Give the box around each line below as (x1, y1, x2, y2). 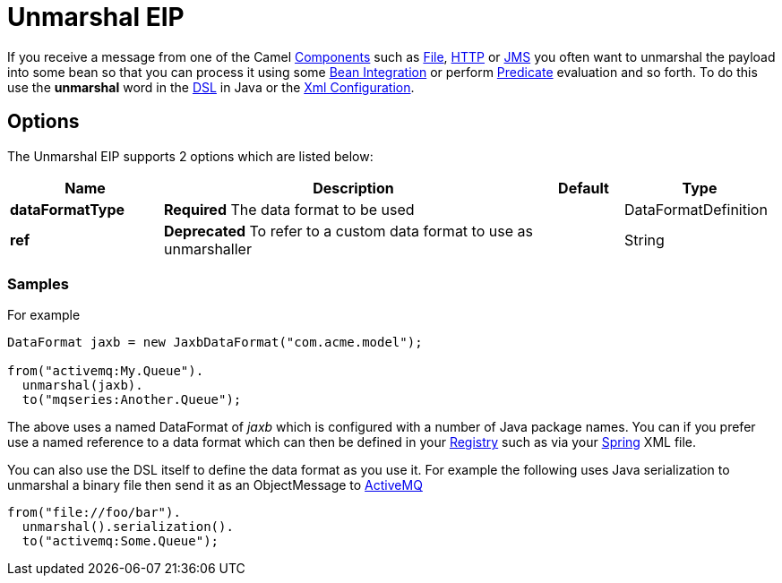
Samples (7, 274, 69, 293)
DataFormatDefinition (624, 200, 768, 219)
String (624, 230, 665, 249)
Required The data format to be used (164, 200, 415, 219)
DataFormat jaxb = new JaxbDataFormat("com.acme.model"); (7, 335, 423, 350)
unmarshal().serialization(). (21, 519, 234, 535)
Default (558, 178, 609, 197)
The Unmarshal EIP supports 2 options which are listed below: (7, 148, 374, 164)
